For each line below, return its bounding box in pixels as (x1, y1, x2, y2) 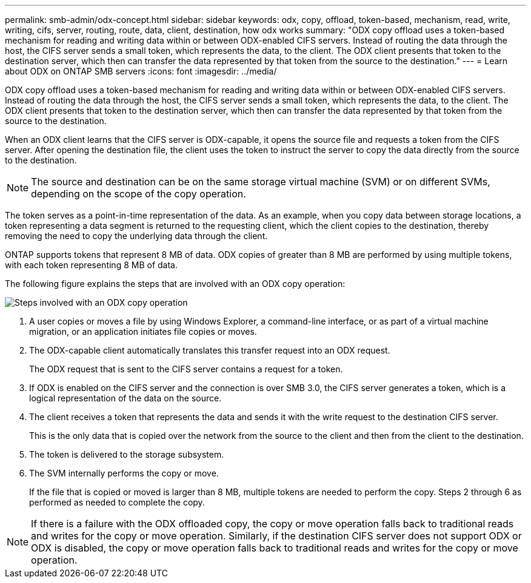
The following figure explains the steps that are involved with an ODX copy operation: (5, 278, 346, 289)
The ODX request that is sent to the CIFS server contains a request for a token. (29, 364, 343, 374)
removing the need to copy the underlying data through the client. (5, 231, 268, 241)
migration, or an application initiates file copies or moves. (29, 326, 257, 337)
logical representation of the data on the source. (29, 393, 222, 403)
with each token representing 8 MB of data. (5, 260, 178, 270)
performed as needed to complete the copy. (29, 497, 205, 507)
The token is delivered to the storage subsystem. (29, 449, 224, 459)
